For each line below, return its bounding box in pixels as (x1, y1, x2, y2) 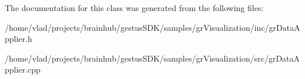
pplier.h (5, 33, 32, 45)
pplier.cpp (5, 63, 41, 76)
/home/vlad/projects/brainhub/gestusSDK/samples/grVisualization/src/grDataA (5, 52, 300, 64)
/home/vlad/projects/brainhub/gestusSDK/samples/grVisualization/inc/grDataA (5, 21, 300, 33)
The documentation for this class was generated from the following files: (5, 2, 264, 13)
